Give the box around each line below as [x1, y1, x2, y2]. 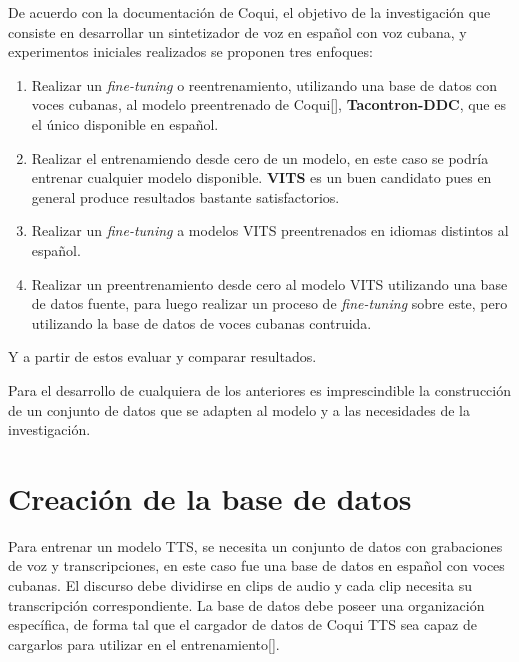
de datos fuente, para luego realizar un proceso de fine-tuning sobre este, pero [31, 293, 508, 314]
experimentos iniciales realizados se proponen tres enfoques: [8, 41, 373, 62]
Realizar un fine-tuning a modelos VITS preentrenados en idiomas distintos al [31, 220, 509, 241]
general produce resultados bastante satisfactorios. [31, 186, 340, 207]
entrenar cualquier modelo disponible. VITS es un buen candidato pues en [31, 167, 492, 188]
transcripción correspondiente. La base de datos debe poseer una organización [8, 594, 485, 615]
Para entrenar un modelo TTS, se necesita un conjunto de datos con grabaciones [8, 535, 503, 556]
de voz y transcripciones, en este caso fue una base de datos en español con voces [8, 555, 505, 576]
